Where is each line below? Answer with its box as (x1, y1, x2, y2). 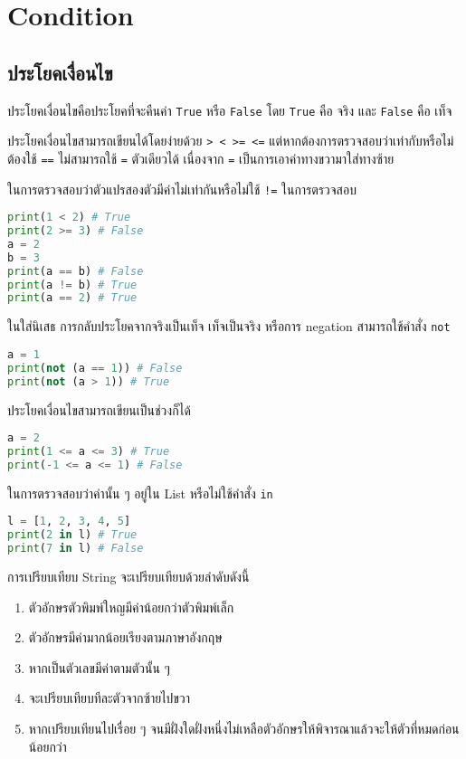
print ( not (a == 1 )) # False (7, 361, 183, 375)
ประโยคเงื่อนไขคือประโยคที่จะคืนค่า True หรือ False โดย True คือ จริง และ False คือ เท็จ (7, 100, 452, 119)
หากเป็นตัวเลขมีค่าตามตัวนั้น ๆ (28, 658, 170, 677)
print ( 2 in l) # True (7, 528, 138, 542)
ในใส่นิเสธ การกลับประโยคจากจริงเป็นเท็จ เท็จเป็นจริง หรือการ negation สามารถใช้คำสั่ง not (7, 317, 451, 336)
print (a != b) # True (7, 278, 138, 291)
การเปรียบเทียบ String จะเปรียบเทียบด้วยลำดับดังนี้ (7, 567, 250, 586)
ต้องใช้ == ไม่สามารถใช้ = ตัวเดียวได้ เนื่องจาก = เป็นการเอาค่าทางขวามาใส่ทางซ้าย (7, 148, 395, 167)
